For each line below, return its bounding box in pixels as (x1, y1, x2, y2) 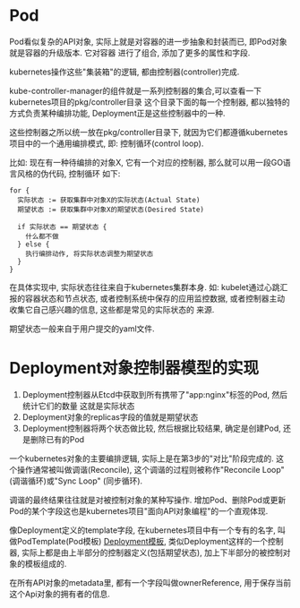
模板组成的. (24, 558, 67, 569)
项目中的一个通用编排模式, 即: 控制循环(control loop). (9, 138, 204, 149)
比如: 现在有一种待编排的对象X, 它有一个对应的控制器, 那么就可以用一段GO (9, 157, 284, 167)
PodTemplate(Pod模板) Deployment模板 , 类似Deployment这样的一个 (16, 535, 269, 546)
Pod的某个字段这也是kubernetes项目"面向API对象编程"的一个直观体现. (9, 505, 269, 516)
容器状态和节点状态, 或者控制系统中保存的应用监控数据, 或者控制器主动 (24, 293, 285, 304)
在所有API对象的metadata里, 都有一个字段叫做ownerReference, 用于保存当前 (9, 577, 292, 587)
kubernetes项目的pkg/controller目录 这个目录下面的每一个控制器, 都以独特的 (9, 96, 290, 107)
